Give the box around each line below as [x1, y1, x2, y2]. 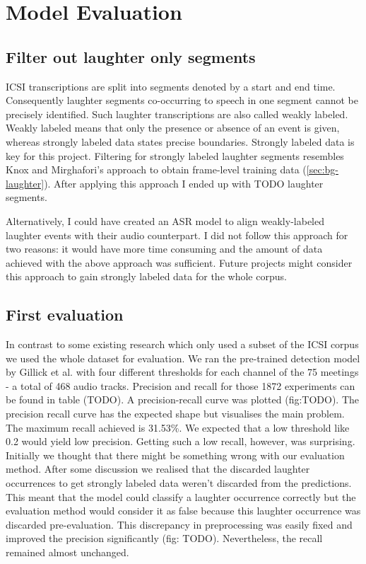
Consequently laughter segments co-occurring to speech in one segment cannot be [6, 93, 358, 108]
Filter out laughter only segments [6, 45, 256, 67]
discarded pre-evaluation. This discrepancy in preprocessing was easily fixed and [6, 517, 353, 531]
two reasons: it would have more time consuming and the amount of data [6, 241, 323, 256]
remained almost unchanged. [6, 545, 129, 559]
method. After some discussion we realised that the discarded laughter [6, 461, 310, 476]
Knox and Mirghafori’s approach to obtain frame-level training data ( [6, 162, 307, 177]
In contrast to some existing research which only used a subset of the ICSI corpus [6, 337, 359, 352]
